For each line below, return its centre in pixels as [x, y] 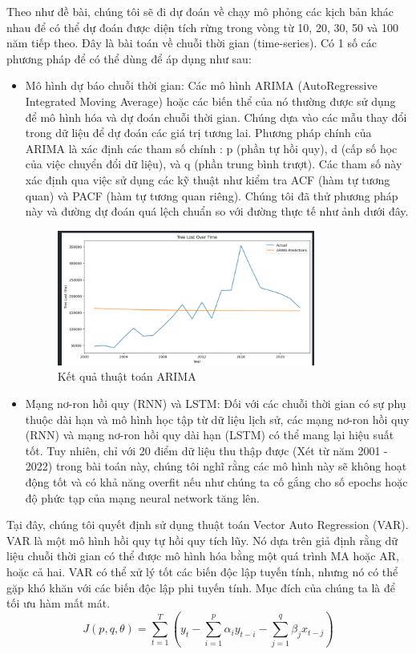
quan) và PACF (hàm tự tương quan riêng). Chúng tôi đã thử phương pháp [212, 195]
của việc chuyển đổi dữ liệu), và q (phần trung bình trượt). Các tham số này [214, 164]
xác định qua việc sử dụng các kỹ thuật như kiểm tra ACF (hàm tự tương [208, 179]
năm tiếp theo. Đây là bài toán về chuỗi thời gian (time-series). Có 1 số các [192, 43]
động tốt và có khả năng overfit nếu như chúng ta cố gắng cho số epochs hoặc [216, 481]
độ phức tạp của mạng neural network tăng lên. [142, 497]
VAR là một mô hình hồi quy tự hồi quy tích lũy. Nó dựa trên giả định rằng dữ [202, 540]
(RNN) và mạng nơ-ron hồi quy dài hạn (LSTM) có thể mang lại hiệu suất [210, 435]
